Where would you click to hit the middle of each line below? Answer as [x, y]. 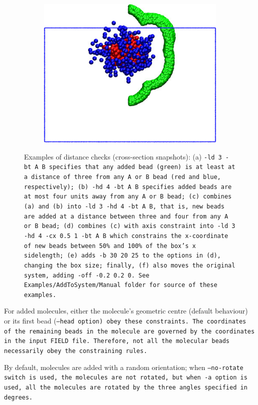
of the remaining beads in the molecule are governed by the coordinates [129, 331]
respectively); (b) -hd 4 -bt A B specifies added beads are [128, 187]
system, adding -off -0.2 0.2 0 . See [87, 275]
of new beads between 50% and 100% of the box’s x [110, 246]
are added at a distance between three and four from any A [126, 216]
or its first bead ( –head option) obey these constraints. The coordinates [125, 321]
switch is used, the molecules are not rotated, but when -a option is [126, 378]
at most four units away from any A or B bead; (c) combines [128, 197]
